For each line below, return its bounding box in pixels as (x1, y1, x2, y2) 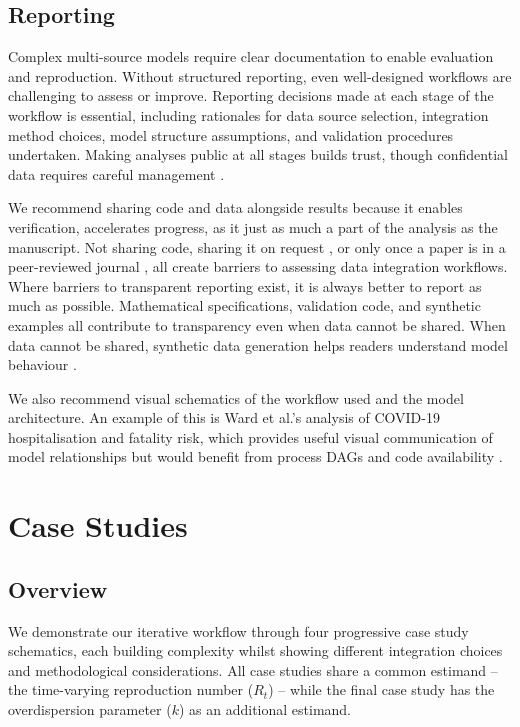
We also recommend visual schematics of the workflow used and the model (8, 387, 464, 408)
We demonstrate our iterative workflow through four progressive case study (8, 620, 469, 641)
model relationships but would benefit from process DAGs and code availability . (8, 446, 503, 467)
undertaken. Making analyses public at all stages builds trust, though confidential (8, 144, 508, 165)
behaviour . (8, 354, 77, 375)
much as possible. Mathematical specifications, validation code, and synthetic (8, 295, 481, 316)
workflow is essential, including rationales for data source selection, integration (8, 104, 489, 125)
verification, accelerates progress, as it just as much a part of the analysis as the (8, 216, 498, 237)
